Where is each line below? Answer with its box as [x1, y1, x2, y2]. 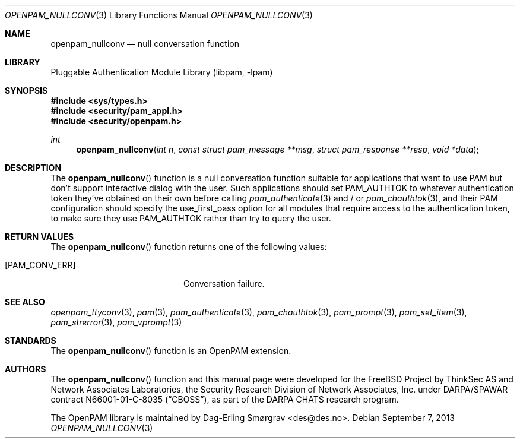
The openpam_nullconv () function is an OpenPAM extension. [50, 346, 291, 356]
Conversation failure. [183, 279, 265, 289]
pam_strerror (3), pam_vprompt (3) [50, 317, 182, 327]
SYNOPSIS [5, 86, 48, 96]
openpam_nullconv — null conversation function [50, 39, 239, 49]
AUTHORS [5, 364, 46, 374]
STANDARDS [5, 336, 56, 346]
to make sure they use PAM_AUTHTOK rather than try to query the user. [50, 213, 331, 223]
